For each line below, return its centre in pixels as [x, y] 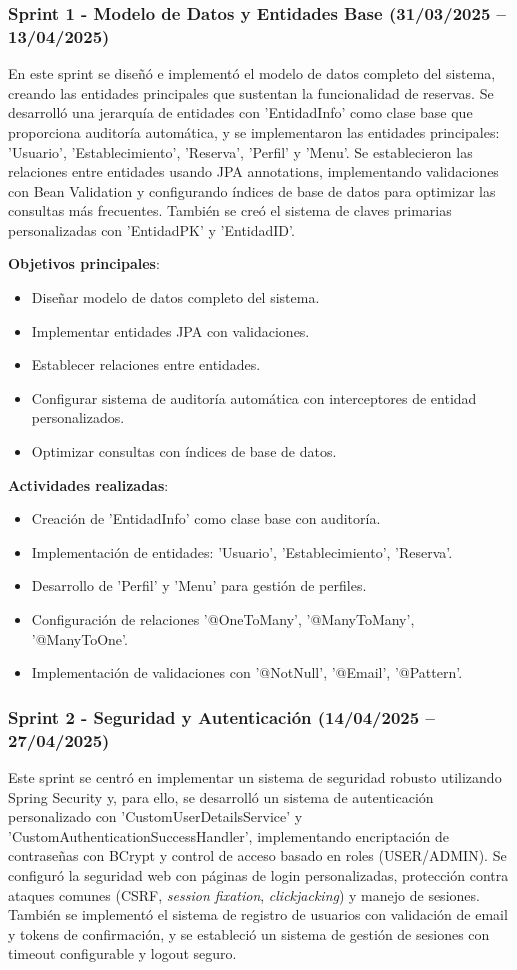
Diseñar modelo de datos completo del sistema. [175, 297]
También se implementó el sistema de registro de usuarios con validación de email [258, 914]
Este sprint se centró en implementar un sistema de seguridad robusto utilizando [255, 776]
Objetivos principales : [84, 263]
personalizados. [78, 417]
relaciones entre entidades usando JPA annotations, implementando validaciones [253, 171]
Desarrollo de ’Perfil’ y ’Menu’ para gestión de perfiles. [199, 585]
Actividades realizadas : [88, 484]
